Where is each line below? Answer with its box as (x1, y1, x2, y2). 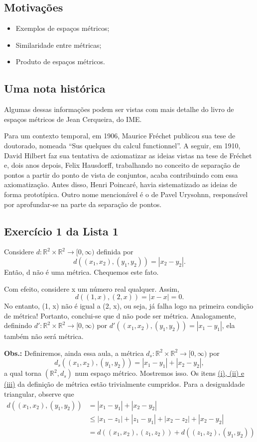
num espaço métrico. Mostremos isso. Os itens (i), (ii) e (75, 368, 245, 378)
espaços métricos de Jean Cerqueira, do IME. (4, 113, 142, 124)
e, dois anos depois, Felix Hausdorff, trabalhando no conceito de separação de (4, 160, 240, 170)
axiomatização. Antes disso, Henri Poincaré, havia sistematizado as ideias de (4, 179, 237, 190)
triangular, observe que (4, 389, 74, 399)
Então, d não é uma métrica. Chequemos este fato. (4, 266, 159, 277)
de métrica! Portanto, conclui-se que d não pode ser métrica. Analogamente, (4, 310, 236, 321)
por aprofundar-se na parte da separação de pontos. (4, 199, 162, 209)
